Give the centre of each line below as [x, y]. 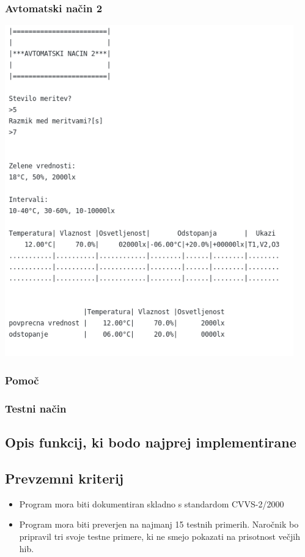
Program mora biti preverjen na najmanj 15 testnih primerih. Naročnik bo [159, 524]
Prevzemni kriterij [64, 478]
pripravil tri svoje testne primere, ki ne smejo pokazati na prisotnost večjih [160, 536]
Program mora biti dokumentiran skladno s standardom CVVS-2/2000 [152, 503]
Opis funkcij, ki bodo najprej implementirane [151, 442]
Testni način [36, 408]
